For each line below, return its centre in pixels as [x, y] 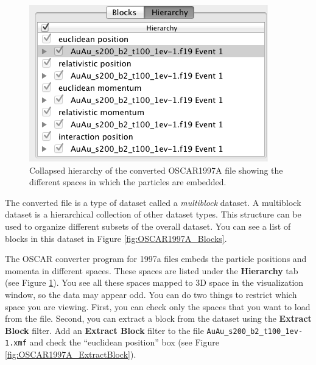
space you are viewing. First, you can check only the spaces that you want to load [158, 306]
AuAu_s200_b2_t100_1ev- [255, 331]
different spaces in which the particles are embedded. [128, 182]
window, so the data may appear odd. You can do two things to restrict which [151, 294]
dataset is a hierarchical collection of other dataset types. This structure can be [153, 214]
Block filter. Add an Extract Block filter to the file [104, 330]
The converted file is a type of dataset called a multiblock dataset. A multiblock [153, 202]
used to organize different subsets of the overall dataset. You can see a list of [148, 226]
